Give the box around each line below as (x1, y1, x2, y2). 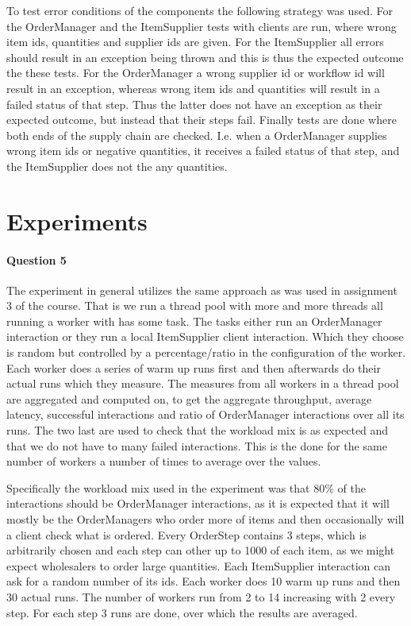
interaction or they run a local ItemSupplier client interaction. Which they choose (6, 328, 404, 345)
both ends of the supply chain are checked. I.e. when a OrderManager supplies (6, 126, 387, 143)
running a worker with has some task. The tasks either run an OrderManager (6, 312, 382, 329)
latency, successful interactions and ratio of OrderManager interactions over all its (6, 406, 405, 423)
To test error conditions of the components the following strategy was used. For (6, 2, 393, 18)
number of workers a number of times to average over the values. (6, 453, 321, 469)
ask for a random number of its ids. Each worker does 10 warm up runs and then (6, 573, 401, 589)
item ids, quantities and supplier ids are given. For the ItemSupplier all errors (6, 33, 384, 50)
